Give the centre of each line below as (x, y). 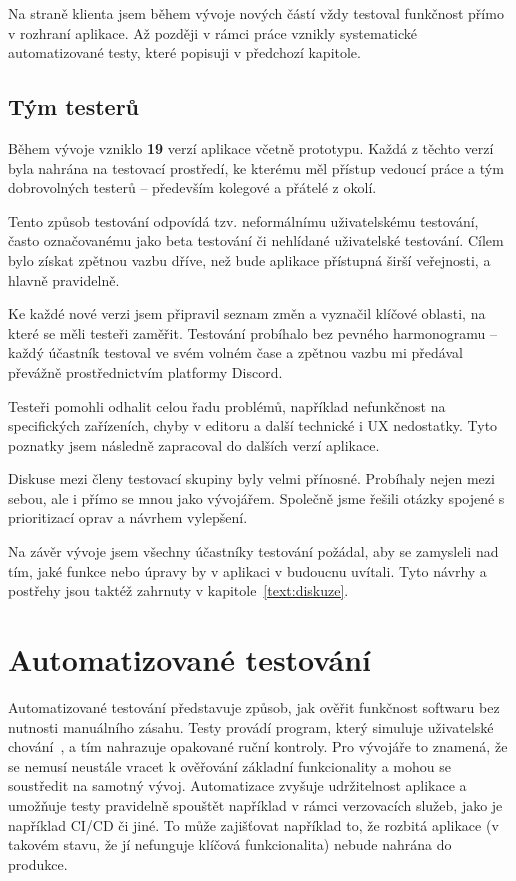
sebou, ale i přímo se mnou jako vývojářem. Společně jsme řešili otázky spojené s (256, 497)
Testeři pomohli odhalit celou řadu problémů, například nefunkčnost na (227, 405)
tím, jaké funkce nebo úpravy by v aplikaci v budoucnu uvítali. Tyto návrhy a (247, 570)
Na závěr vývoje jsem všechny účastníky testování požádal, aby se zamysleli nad (253, 551)
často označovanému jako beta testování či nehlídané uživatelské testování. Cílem (256, 240)
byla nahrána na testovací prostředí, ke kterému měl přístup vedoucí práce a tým (256, 167)
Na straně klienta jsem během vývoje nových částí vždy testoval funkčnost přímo (256, 13)
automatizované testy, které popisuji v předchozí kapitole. (184, 52)
